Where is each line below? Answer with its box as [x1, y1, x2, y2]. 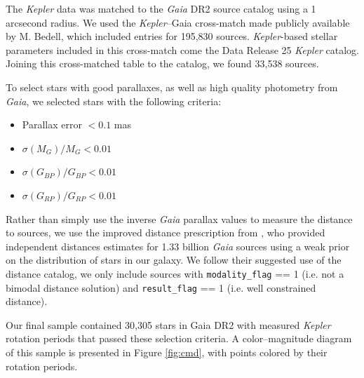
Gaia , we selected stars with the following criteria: [6, 93, 222, 108]
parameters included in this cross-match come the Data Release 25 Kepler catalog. [6, 42, 359, 57]
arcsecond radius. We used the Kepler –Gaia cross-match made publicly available [6, 15, 350, 29]
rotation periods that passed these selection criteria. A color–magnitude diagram [6, 331, 352, 346]
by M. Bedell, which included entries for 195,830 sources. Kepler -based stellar [6, 29, 338, 43]
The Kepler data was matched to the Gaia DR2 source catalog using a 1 [6, 1, 316, 15]
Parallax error [22, 117, 82, 132]
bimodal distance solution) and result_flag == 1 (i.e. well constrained [6, 280, 316, 295]
